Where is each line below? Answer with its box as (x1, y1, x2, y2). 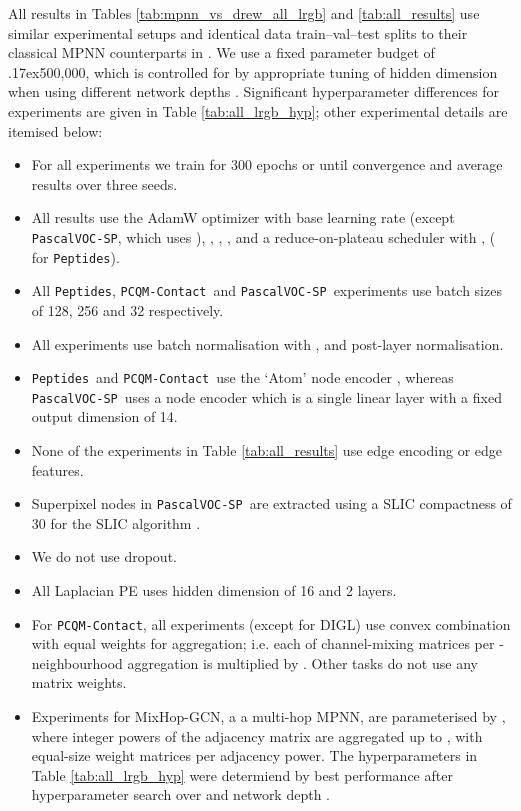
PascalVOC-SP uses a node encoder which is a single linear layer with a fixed (31, 386, 502, 407)
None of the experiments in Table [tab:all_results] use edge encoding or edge (31, 440, 503, 460)
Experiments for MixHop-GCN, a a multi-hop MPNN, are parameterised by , (31, 706, 506, 727)
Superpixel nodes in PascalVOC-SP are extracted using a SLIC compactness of (31, 493, 512, 514)
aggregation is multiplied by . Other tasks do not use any (127, 652, 478, 673)
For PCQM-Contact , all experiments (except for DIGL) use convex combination (31, 613, 511, 634)
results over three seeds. (31, 173, 178, 194)
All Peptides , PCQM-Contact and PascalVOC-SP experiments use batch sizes (31, 280, 502, 301)
